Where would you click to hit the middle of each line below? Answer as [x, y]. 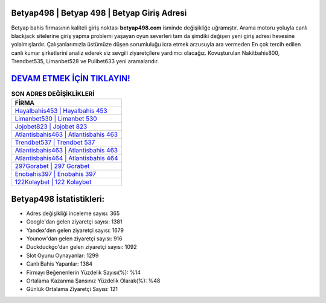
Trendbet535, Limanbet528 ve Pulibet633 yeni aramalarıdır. [85, 61]
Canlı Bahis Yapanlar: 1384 [59, 264]
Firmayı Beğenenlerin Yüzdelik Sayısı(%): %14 [84, 272]
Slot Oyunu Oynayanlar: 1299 [62, 255]
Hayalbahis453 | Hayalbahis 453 [61, 111]
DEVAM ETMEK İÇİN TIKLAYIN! [71, 78]
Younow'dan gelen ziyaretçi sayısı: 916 [74, 239]
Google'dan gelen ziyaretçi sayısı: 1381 [74, 222]
